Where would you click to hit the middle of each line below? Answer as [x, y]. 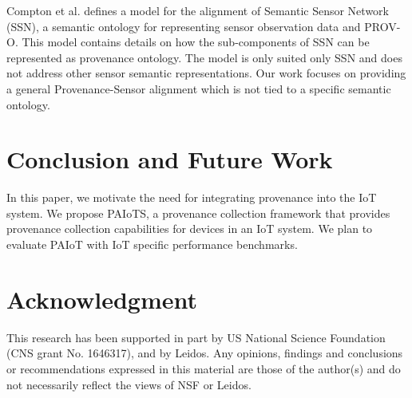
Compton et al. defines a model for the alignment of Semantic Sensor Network [198, 10]
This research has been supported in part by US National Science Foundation [196, 337]
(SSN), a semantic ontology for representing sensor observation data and [184, 26]
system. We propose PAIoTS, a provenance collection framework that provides [198, 213]
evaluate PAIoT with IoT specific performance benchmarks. [152, 244]
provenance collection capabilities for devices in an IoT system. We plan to [190, 229]
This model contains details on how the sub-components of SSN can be [196, 42]
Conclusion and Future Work [170, 159]
